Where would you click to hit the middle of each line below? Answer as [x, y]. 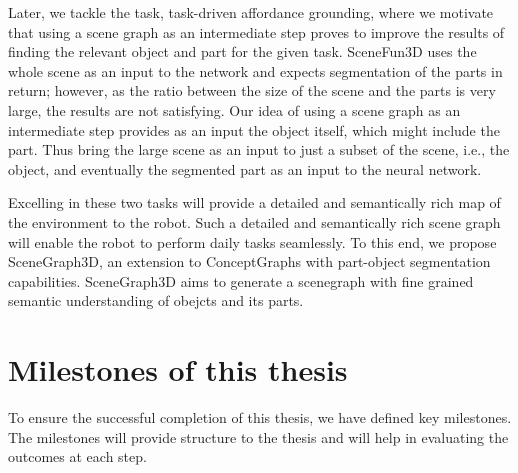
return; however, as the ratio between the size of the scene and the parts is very [252, 90]
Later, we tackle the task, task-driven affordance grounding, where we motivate [251, 12]
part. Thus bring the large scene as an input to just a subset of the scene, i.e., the [259, 149]
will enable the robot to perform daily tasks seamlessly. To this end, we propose [252, 241]
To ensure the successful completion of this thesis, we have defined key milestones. [260, 417]
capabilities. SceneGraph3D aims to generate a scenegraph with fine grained [241, 280]
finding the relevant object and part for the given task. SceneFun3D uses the [242, 51]
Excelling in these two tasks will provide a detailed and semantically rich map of [254, 202]
